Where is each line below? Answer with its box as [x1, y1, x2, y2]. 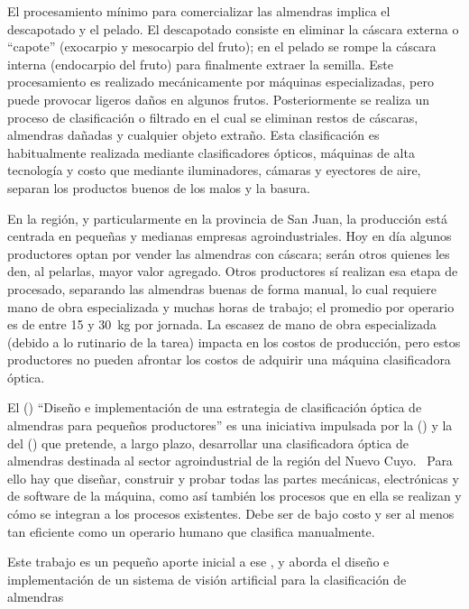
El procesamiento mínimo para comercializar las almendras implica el [7, 2, 391, 20]
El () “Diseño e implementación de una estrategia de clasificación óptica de [7, 398, 422, 417]
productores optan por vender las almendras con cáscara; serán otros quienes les [7, 244, 450, 263]
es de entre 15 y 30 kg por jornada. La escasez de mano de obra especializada [7, 315, 437, 334]
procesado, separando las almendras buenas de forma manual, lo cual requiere [7, 279, 437, 298]
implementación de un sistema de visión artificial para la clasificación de [7, 569, 407, 588]
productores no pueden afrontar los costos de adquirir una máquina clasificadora [7, 350, 451, 369]
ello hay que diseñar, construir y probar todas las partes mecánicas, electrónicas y [7, 468, 459, 487]
